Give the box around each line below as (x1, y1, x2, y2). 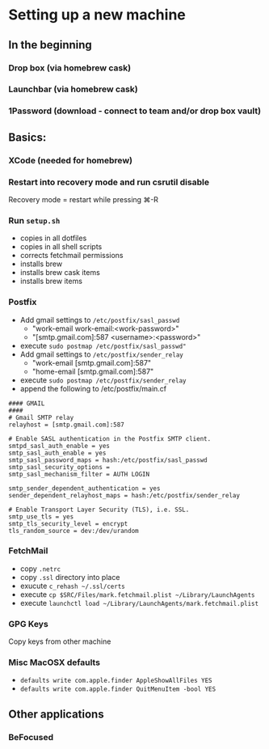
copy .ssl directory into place (19, 572, 120, 582)
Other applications (8, 707, 104, 721)
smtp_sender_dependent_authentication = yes (8, 484, 161, 493)
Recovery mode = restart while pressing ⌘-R (8, 194, 159, 204)
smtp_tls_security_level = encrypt (8, 519, 128, 527)
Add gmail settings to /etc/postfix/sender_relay (19, 349, 184, 359)
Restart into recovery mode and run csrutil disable (8, 176, 210, 188)
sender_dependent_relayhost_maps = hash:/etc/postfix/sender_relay (8, 491, 241, 499)
